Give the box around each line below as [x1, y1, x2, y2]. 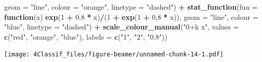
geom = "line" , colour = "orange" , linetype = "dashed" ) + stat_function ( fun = [4, 2, 258, 12]
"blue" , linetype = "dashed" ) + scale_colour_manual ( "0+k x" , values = [4, 21, 239, 32]
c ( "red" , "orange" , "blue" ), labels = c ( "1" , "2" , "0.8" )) [4, 31, 168, 42]
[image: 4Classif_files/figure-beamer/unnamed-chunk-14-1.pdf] [4, 51, 224, 58]
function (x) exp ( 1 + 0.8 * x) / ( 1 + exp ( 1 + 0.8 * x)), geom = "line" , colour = [4, 11, 258, 22]
